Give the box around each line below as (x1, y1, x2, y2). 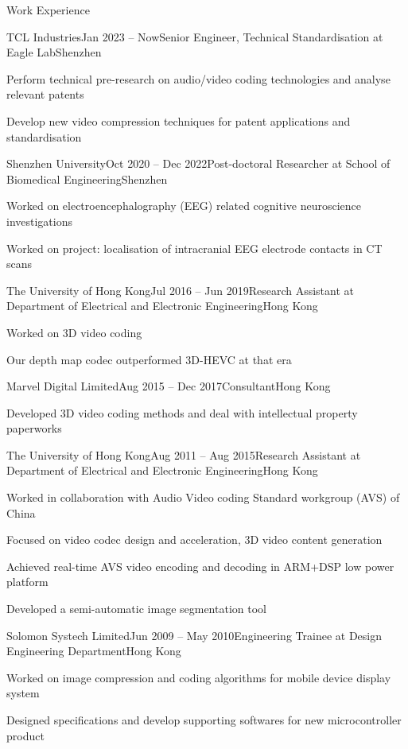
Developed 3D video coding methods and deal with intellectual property (6, 404, 358, 421)
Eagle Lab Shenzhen (6, 44, 102, 60)
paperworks (6, 420, 62, 437)
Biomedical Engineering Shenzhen (6, 170, 168, 187)
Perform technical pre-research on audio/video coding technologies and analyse (6, 70, 391, 87)
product (6, 727, 45, 743)
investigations (6, 212, 72, 229)
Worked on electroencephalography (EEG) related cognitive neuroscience (6, 197, 362, 214)
